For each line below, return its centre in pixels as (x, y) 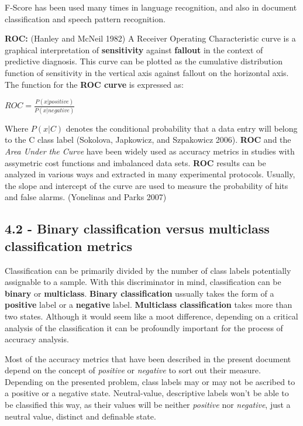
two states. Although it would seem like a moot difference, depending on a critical (151, 316)
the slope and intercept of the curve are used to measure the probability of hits (147, 185)
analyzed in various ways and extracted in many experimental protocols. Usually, (150, 174)
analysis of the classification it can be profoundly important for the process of (144, 327)
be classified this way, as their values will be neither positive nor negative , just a (148, 405)
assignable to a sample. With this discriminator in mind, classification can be (143, 282)
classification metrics (68, 245)
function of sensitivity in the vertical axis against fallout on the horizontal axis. (147, 72)
